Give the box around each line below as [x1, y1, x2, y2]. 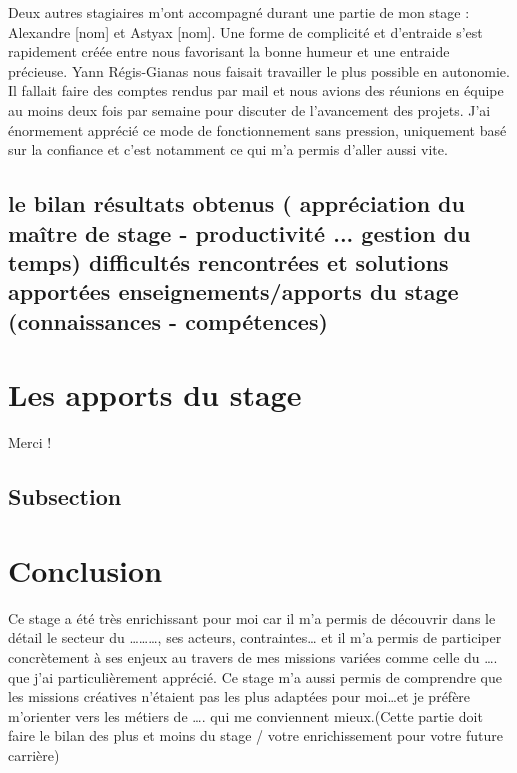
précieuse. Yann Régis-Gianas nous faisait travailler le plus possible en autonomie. [8, 60, 510, 81]
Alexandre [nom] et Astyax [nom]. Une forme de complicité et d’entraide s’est [8, 21, 483, 42]
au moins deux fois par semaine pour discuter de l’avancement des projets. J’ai [8, 99, 491, 120]
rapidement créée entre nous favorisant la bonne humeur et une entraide [8, 41, 450, 62]
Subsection [8, 481, 122, 512]
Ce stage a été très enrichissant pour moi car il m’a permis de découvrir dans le [8, 607, 496, 628]
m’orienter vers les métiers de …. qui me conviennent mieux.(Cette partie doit [8, 705, 483, 726]
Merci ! [8, 432, 52, 453]
